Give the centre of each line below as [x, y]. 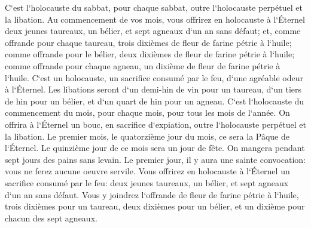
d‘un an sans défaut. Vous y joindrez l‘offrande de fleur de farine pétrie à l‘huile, [152, 194]
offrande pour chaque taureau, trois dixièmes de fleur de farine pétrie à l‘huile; [148, 42]
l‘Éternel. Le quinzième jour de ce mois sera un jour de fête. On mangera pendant [155, 148]
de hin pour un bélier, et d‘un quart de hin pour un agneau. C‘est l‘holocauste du [155, 101]
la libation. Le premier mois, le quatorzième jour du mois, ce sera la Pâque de [147, 136]
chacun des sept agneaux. [51, 218]
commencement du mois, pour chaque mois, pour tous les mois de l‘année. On [147, 113]
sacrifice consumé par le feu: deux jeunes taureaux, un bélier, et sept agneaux [147, 182]
